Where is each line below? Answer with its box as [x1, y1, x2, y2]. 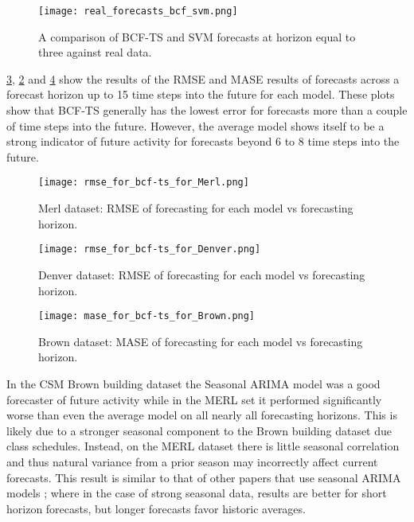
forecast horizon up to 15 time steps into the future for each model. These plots [6, 86, 395, 103]
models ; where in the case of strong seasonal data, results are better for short [6, 485, 387, 501]
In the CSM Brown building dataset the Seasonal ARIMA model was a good [6, 375, 381, 391]
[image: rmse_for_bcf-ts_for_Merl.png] [38, 177, 249, 189]
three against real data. [38, 44, 152, 60]
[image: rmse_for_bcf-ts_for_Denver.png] [38, 243, 261, 255]
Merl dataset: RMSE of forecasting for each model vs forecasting [38, 200, 353, 216]
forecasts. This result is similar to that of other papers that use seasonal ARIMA [6, 469, 401, 485]
